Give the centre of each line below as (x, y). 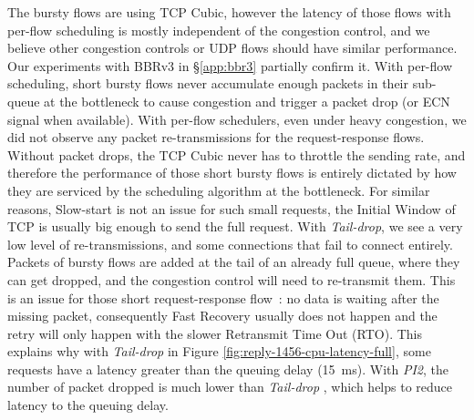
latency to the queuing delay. (88, 405)
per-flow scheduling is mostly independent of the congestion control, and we (219, 30)
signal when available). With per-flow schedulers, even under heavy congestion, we (237, 119)
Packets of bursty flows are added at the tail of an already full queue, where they (234, 262)
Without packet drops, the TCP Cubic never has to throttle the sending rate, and (237, 154)
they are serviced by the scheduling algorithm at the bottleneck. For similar (219, 190)
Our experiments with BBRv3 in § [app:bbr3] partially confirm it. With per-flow (230, 65)
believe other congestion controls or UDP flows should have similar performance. (232, 48)
